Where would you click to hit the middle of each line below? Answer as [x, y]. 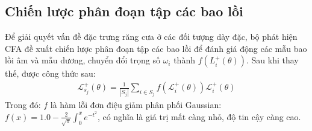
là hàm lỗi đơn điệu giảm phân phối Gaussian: [136, 105]
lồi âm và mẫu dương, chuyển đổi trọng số [83, 60]
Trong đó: [23, 105]
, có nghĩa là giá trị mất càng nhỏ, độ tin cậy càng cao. [199, 116]
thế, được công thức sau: [50, 73]
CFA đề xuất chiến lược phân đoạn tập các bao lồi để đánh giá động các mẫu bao [156, 48]
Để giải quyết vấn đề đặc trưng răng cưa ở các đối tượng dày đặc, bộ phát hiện [151, 37]
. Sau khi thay [272, 60]
